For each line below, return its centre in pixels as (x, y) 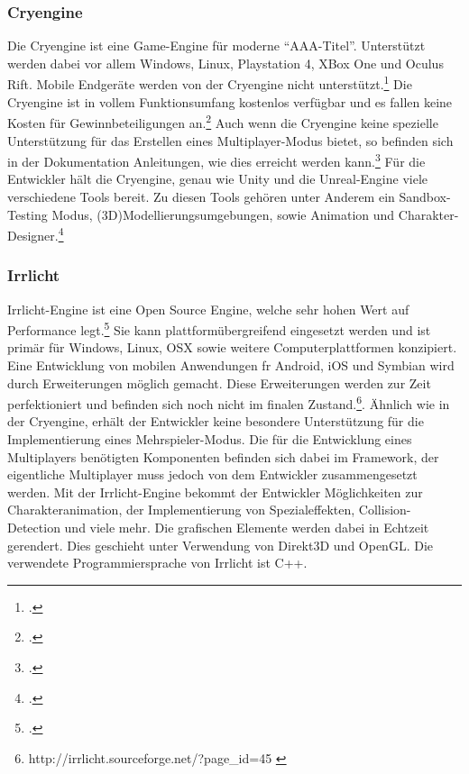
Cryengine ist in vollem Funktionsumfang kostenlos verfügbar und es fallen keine (230, 101)
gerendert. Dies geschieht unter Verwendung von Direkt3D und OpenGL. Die (220, 545)
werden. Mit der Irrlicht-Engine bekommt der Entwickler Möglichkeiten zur (215, 492)
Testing (28, 214)
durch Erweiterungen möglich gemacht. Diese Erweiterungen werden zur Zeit (219, 382)
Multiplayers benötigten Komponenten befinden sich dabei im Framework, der (223, 456)
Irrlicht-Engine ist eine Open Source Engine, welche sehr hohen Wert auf (208, 309)
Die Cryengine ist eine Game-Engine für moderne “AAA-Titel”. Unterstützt (216, 46)
